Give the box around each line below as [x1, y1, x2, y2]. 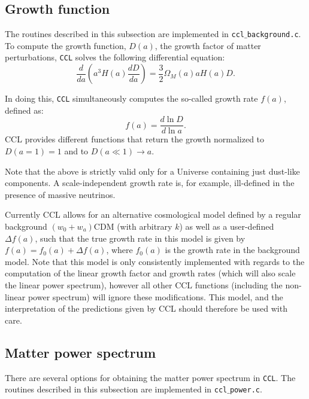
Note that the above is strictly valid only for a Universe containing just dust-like [5, 165, 300, 177]
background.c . [247, 28, 301, 40]
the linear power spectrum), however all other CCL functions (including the [5, 278, 283, 291]
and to [64, 145, 89, 157]
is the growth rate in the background [165, 243, 300, 256]
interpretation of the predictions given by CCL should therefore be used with [5, 302, 287, 315]
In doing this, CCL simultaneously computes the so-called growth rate [5, 92, 258, 105]
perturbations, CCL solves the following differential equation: [5, 51, 225, 63]
